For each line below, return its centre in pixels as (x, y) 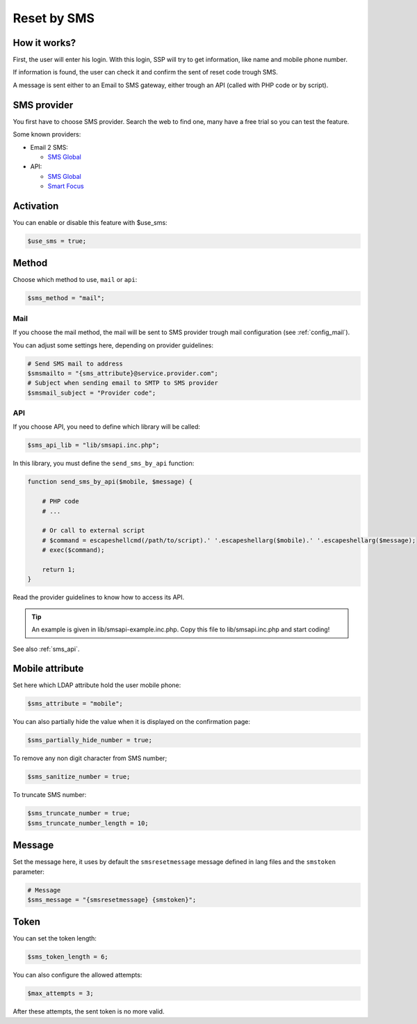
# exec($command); (73, 550)
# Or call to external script (93, 530)
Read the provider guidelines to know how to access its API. (99, 597)
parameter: (29, 872)
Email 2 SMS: (49, 147)
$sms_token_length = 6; (68, 957)
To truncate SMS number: (50, 795)
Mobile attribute (48, 669)
